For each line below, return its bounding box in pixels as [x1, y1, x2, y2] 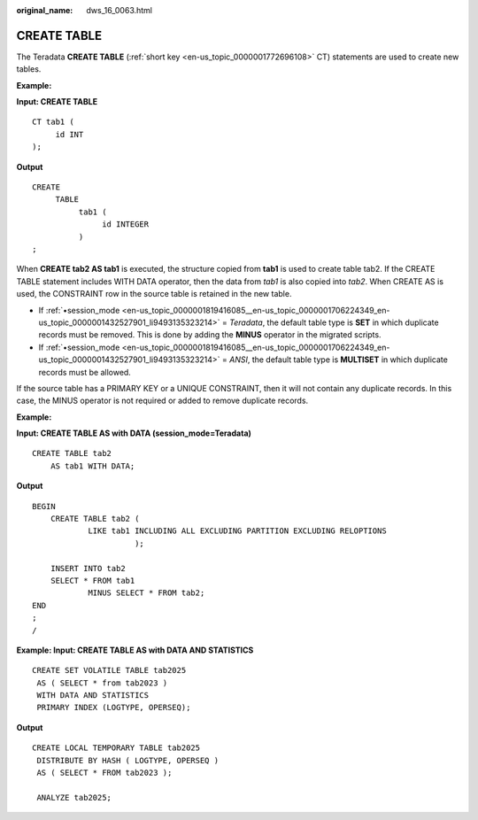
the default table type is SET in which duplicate [266, 317, 439, 328]
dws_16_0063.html [86, 5, 153, 15]
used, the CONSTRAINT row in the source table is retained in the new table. [16, 289, 292, 299]
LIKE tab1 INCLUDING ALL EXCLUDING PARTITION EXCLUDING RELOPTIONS [88, 526, 387, 536]
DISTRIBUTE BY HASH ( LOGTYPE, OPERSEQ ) [36, 755, 220, 765]
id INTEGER [102, 220, 150, 229]
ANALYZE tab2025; [36, 793, 112, 802]
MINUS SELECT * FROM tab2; [88, 588, 205, 598]
